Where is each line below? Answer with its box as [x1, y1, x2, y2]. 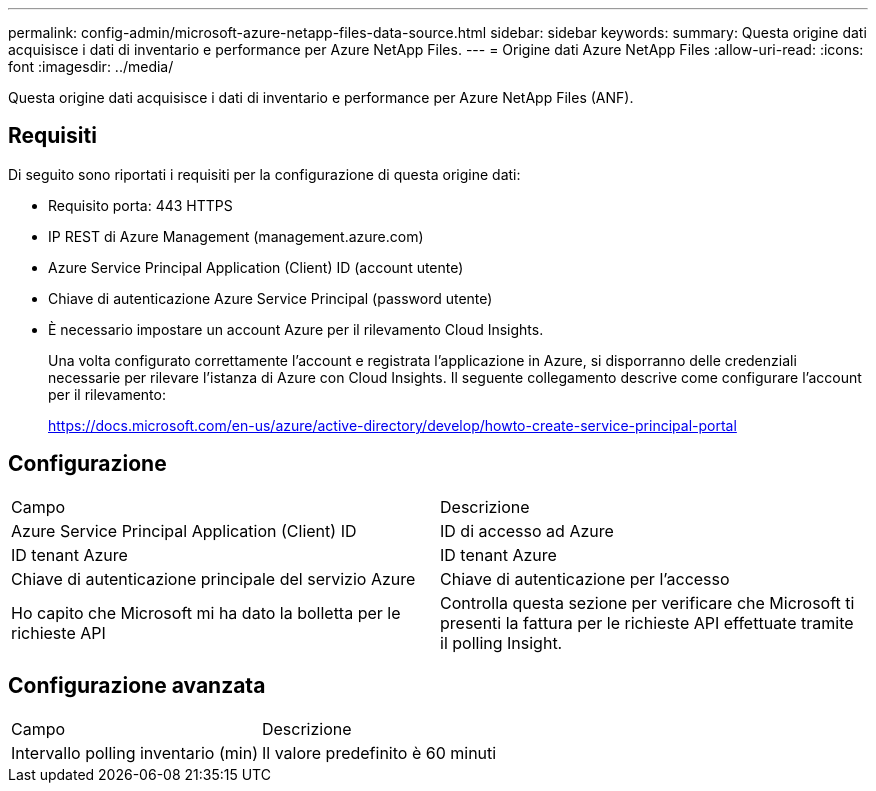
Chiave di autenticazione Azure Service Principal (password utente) [48, 289, 493, 307]
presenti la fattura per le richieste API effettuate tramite [440, 612, 854, 633]
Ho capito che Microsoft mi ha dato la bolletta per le [11, 602, 401, 623]
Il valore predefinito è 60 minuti [261, 742, 497, 763]
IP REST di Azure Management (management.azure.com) [48, 227, 424, 245]
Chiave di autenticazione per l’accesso [440, 568, 730, 589]
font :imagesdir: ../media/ [8, 58, 174, 75]
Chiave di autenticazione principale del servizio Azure [11, 568, 416, 589]
